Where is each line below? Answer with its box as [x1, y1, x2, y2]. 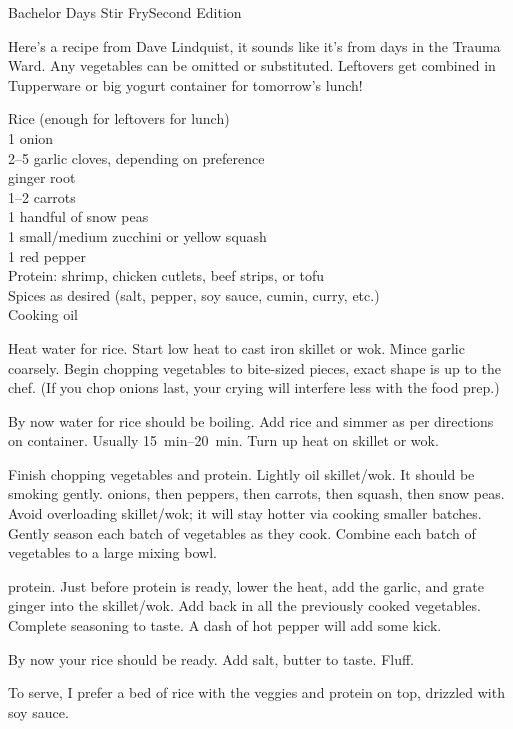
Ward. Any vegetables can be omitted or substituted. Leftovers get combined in [8, 55, 496, 76]
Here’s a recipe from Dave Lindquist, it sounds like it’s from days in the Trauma [8, 35, 501, 56]
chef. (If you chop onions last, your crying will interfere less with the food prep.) [8, 377, 500, 398]
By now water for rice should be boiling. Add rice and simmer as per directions [8, 410, 494, 431]
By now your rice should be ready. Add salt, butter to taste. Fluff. [8, 648, 415, 669]
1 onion [8, 127, 54, 148]
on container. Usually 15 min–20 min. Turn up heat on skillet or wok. [8, 430, 439, 451]
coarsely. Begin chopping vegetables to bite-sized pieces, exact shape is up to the [8, 357, 501, 378]
